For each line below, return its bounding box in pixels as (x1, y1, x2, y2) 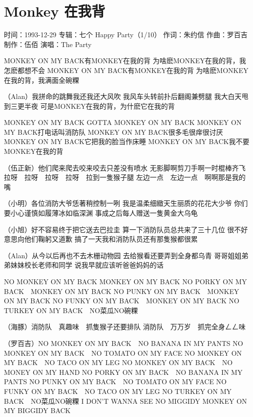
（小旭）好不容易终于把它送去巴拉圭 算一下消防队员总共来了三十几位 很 (4, 224, 234, 234)
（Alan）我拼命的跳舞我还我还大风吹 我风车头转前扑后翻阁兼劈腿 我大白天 (4, 91, 242, 101)
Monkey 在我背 (4, 1, 105, 21)
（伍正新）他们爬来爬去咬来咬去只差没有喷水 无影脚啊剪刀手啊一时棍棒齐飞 (4, 162, 246, 172)
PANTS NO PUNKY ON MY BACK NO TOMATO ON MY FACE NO (4, 376, 227, 387)
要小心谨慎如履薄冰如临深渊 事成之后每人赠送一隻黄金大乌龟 (4, 208, 198, 218)
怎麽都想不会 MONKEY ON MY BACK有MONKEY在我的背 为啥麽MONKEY (4, 65, 249, 75)
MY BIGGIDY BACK (4, 405, 71, 416)
